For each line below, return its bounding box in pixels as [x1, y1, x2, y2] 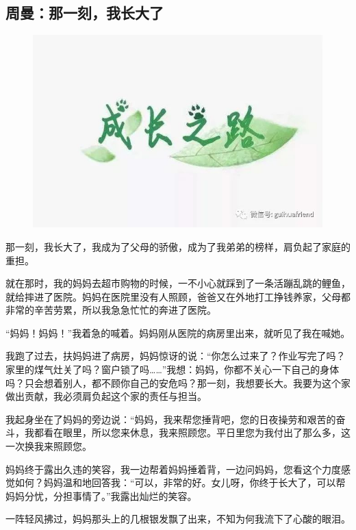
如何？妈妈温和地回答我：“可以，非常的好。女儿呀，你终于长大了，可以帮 [14, 475, 346, 490]
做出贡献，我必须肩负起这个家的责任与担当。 [5, 389, 207, 403]
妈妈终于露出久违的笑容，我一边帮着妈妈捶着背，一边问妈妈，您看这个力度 [5, 462, 341, 476]
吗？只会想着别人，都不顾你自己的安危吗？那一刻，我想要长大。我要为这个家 [5, 375, 351, 390]
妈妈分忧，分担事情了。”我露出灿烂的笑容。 [5, 488, 197, 503]
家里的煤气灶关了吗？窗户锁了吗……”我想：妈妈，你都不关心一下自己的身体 [5, 362, 340, 377]
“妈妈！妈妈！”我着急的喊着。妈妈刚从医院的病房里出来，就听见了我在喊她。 [5, 325, 351, 340]
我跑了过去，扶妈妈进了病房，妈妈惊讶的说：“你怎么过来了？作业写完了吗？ [5, 349, 346, 363]
